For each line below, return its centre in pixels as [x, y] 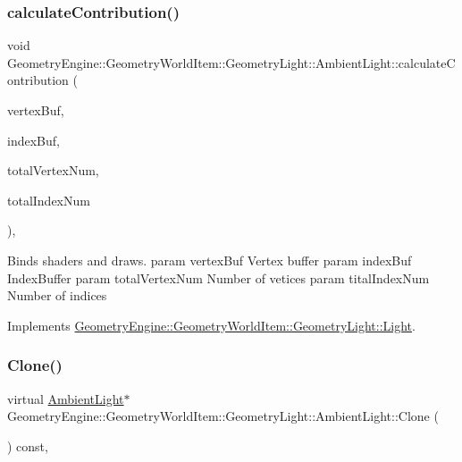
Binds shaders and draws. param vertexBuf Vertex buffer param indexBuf [210, 260]
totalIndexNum [49, 200]
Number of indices [57, 295]
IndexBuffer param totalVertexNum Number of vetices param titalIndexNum [218, 277]
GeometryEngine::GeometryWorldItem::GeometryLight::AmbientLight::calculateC [231, 62]
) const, [28, 445]
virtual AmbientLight [66, 398]
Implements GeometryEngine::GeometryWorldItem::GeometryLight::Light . [211, 325]
